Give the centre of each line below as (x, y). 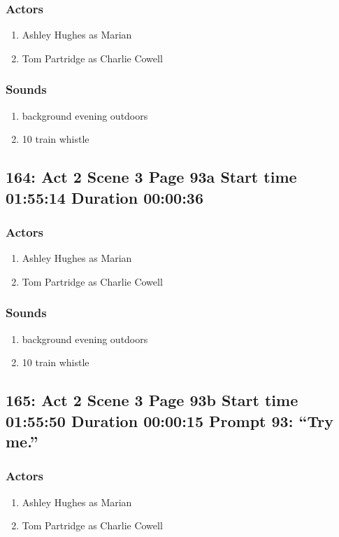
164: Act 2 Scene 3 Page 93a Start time (151, 177)
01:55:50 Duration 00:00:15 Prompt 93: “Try (169, 420)
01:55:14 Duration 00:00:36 (104, 197)
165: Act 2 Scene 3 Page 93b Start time (152, 400)
